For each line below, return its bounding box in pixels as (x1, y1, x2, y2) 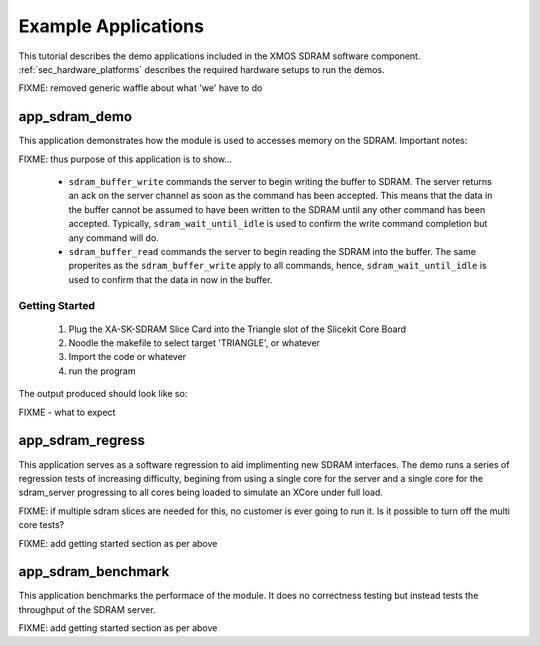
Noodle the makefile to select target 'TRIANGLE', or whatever (68, 337, 320, 349)
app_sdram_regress (18, 432, 145, 449)
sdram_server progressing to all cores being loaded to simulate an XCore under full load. (18, 486, 384, 499)
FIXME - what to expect (18, 406, 116, 418)
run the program (68, 365, 136, 377)
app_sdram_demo (18, 108, 133, 125)
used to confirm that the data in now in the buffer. (68, 273, 273, 285)
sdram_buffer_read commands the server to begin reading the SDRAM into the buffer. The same (68, 245, 477, 257)
